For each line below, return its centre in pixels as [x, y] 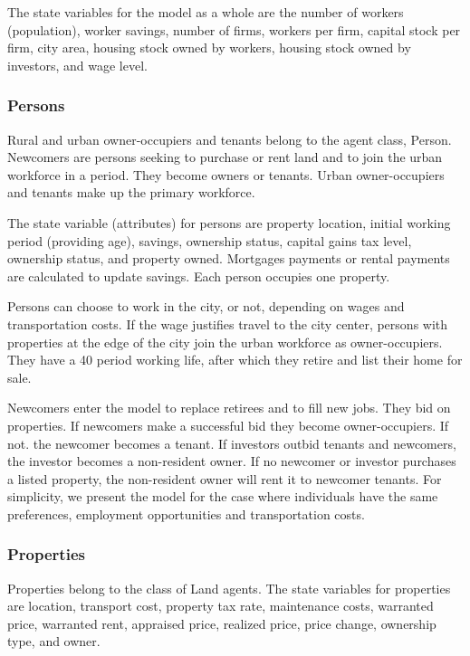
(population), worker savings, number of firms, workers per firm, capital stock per [234, 29]
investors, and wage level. [77, 65]
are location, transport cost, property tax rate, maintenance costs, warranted [221, 606]
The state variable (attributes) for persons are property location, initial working [229, 222]
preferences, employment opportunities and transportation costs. [186, 513]
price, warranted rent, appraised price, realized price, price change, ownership [222, 623]
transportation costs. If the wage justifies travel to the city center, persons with [228, 323]
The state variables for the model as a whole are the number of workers [206, 12]
